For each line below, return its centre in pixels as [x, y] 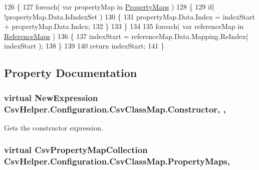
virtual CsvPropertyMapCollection [76, 150]
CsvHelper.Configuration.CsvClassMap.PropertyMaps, [117, 161]
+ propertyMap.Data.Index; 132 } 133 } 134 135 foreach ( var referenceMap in [124, 26]
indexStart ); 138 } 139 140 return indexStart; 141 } [84, 46]
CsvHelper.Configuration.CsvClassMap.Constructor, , [115, 109]
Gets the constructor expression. [54, 127]
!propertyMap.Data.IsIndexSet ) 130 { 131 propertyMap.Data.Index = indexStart [129, 16]
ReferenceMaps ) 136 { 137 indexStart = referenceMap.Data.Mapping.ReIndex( [126, 36]
